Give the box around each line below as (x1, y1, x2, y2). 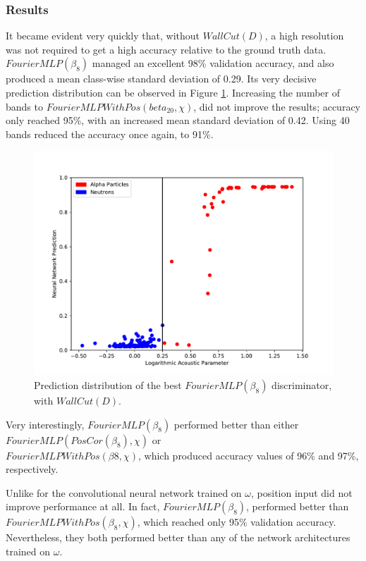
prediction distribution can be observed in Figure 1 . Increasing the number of (6, 85, 340, 99)
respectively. (6, 462, 59, 476)
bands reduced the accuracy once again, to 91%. (6, 126, 214, 141)
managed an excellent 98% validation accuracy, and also (92, 56, 334, 70)
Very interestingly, (6, 417, 85, 431)
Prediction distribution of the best (34, 377, 182, 392)
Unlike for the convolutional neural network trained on (6, 485, 242, 500)
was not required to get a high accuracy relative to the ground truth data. (6, 42, 327, 56)
